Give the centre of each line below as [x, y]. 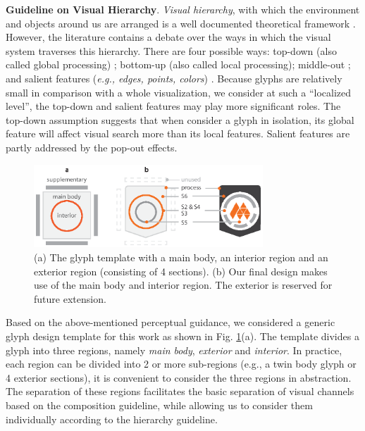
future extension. [70, 298]
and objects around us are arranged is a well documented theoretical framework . [181, 23]
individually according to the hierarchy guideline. [112, 419]
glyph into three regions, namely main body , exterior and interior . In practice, [174, 350]
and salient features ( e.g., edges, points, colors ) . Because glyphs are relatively [174, 78]
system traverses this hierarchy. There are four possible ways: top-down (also [171, 50]
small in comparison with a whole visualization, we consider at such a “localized [179, 92]
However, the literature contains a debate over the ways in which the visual [168, 37]
